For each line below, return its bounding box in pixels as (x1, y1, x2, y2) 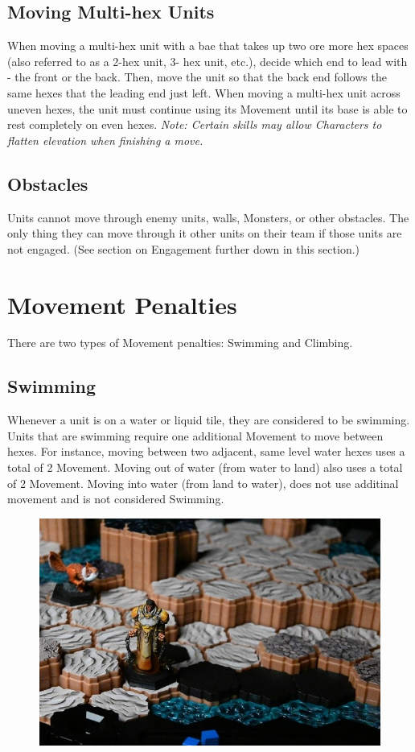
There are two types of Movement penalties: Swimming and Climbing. (7, 334, 353, 351)
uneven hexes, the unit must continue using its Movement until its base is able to (7, 100, 408, 117)
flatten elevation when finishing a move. (7, 131, 203, 148)
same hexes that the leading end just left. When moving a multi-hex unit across (7, 84, 401, 101)
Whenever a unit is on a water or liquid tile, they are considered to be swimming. (7, 411, 410, 428)
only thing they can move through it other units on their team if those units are (7, 225, 402, 242)
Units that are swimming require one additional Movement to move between (7, 427, 384, 444)
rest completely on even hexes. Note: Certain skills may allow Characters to (7, 116, 382, 133)
